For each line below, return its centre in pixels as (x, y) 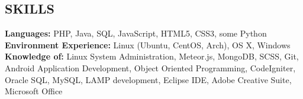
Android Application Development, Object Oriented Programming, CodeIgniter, (150, 67)
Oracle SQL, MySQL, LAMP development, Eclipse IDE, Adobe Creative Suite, (148, 79)
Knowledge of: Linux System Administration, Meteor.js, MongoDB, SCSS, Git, (152, 56)
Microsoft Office (34, 91)
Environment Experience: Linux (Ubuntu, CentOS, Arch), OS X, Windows (148, 44)
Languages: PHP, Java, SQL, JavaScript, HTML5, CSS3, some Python (136, 33)
